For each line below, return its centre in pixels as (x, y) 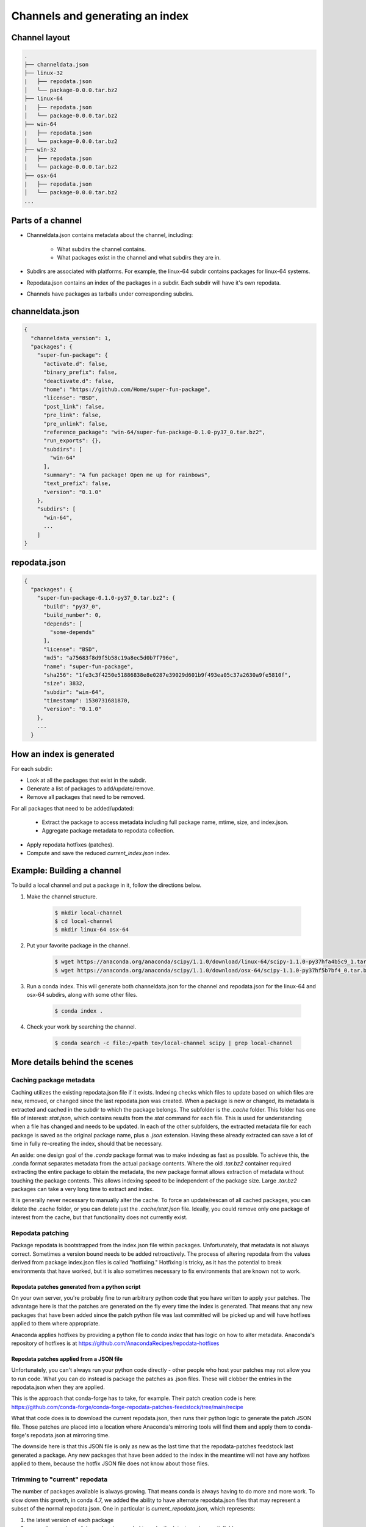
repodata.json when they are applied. (58, 1387)
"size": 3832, (64, 683)
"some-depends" (73, 632)
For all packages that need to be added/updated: (73, 808)
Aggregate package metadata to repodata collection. (108, 831)
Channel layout (41, 38)
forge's (20, 1435)
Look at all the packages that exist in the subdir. (86, 780)
